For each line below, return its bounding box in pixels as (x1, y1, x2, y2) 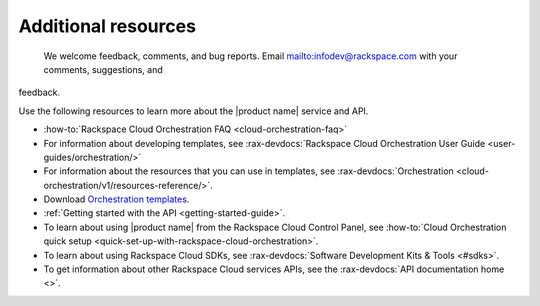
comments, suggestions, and (43, 63, 164, 75)
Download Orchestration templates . (43, 193, 190, 205)
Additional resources (18, 15, 197, 37)
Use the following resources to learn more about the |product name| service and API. (18, 105, 369, 117)
